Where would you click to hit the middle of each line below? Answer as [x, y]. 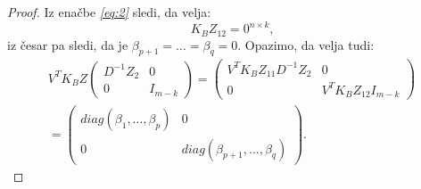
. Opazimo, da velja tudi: [306, 44]
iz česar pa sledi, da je [68, 44]
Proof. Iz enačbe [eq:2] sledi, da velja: [109, 12]
